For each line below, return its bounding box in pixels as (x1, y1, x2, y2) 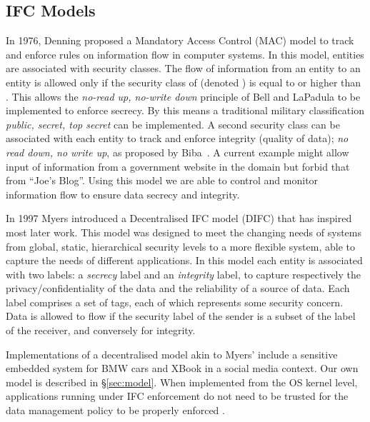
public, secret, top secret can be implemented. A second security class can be (6, 116, 340, 131)
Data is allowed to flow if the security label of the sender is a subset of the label (6, 308, 356, 323)
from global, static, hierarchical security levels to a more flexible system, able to (6, 238, 355, 253)
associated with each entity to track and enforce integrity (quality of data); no (6, 131, 349, 146)
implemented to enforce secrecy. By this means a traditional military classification (6, 103, 364, 118)
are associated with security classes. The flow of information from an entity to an (6, 61, 361, 76)
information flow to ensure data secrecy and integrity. (6, 186, 240, 201)
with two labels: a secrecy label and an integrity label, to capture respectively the (6, 266, 361, 281)
